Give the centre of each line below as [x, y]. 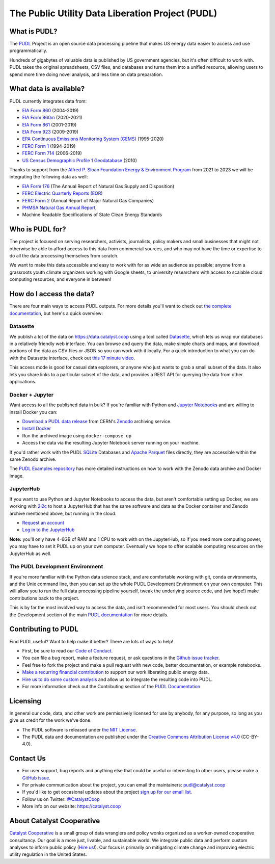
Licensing [25, 701]
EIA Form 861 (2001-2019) [49, 124]
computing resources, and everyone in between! [60, 279]
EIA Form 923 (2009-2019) [50, 132]
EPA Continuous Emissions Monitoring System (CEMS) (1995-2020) [93, 139]
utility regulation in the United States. [48, 854]
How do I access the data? [52, 294]
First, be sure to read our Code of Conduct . [67, 650]
